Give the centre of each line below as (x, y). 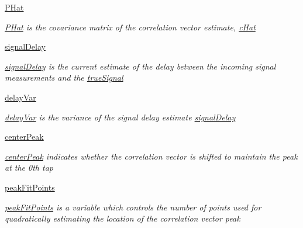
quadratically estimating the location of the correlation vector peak (123, 218)
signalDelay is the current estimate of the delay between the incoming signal (140, 66)
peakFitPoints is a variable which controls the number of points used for (133, 207)
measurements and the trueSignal (64, 77)
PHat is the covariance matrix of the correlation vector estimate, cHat (130, 27)
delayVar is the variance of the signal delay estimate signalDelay (120, 117)
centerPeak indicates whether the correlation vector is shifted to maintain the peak (151, 156)
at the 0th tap (29, 167)
